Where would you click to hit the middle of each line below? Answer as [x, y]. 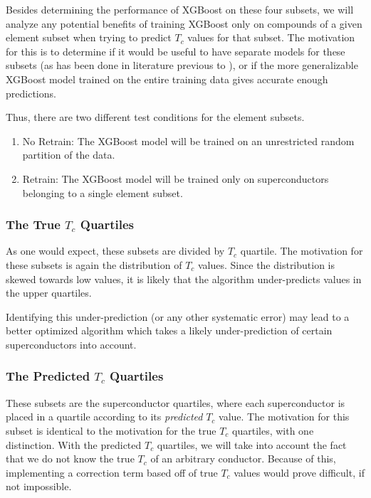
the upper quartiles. [49, 293]
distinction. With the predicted [74, 444]
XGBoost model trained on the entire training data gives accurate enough [167, 79]
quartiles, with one [273, 430]
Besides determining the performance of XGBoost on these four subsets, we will [180, 9]
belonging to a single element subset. [103, 192]
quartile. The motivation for [302, 251]
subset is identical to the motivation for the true [111, 430]
